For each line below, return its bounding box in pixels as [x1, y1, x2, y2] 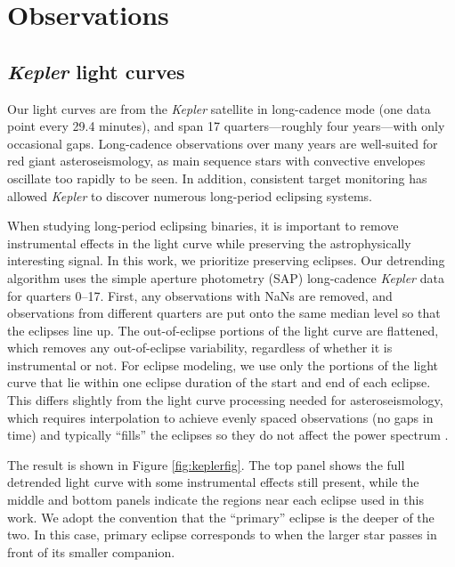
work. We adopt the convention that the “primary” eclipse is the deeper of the [7, 507, 435, 526]
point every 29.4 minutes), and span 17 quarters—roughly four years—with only [7, 117, 445, 135]
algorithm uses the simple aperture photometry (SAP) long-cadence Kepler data [7, 268, 444, 287]
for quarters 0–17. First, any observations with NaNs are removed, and [7, 286, 393, 304]
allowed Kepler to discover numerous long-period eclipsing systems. [7, 186, 372, 205]
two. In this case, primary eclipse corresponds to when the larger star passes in [7, 525, 437, 544]
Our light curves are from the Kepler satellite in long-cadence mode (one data [7, 99, 431, 117]
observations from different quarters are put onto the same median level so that [7, 304, 441, 322]
